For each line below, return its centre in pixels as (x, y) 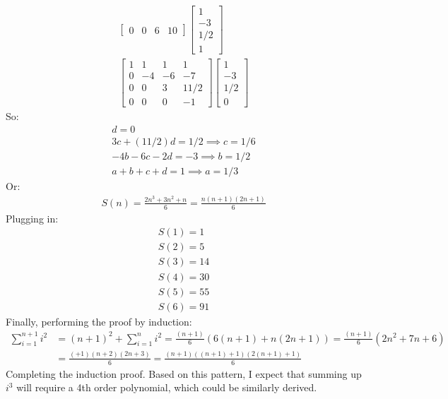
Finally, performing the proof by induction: (99, 321)
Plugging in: (32, 218)
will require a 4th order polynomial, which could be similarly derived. (167, 387)
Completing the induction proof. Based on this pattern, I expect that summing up (184, 373)
